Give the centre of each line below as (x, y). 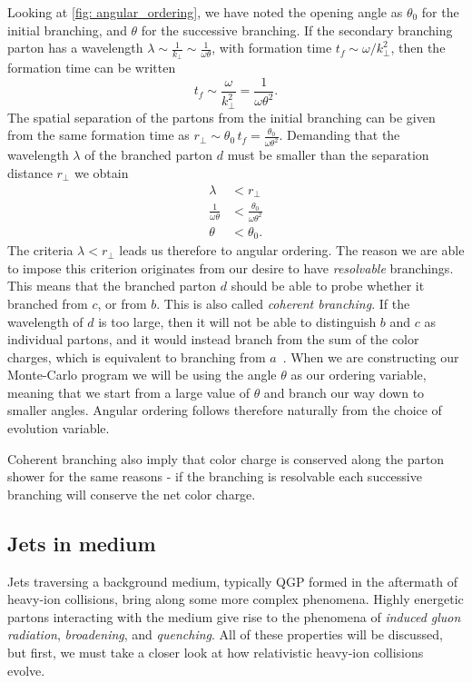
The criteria (40, 250)
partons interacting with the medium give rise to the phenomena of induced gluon (234, 616)
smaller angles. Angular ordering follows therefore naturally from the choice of (225, 410)
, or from (122, 303)
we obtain (101, 172)
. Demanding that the (339, 135)
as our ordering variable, (359, 375)
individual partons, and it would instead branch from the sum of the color (213, 339)
